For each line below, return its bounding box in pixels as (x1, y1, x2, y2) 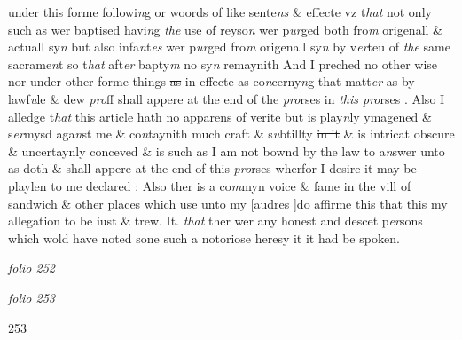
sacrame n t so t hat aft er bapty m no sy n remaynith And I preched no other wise (8, 54, 438, 73)
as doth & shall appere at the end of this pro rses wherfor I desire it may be (8, 159, 417, 178)
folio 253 (8, 288, 55, 306)
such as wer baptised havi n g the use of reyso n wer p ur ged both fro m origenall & (8, 20, 442, 38)
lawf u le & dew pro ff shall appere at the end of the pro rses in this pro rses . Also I (8, 89, 445, 107)
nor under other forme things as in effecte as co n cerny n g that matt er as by (8, 72, 415, 91)
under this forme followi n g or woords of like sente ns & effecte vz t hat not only (8, 3, 432, 20)
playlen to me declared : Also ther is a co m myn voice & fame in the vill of (8, 176, 411, 194)
